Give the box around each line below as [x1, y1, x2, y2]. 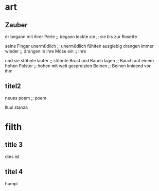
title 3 [5, 140, 23, 149]
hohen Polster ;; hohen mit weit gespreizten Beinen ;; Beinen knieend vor [5, 63, 151, 69]
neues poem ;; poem [5, 95, 47, 101]
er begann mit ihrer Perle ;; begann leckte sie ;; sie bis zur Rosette [5, 34, 137, 39]
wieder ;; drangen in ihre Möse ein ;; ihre [5, 48, 87, 54]
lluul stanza [5, 104, 28, 110]
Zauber [5, 21, 28, 29]
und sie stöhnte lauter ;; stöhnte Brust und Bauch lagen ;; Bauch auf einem [5, 58, 154, 63]
